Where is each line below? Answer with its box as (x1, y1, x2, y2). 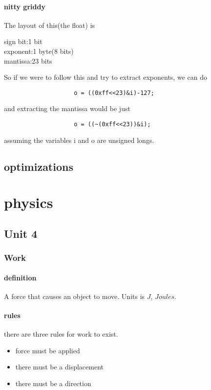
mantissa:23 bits (4, 55, 52, 66)
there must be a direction (15, 378, 91, 389)
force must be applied (15, 345, 80, 355)
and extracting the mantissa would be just (4, 103, 130, 114)
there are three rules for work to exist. (4, 329, 118, 339)
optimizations (4, 159, 73, 174)
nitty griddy (4, 1, 45, 11)
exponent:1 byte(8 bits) (4, 46, 74, 56)
